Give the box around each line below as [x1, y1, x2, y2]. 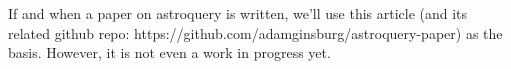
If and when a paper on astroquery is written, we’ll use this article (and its [8, 3, 468, 23]
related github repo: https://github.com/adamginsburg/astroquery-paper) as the [8, 22, 503, 43]
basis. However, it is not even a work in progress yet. [8, 42, 331, 63]
